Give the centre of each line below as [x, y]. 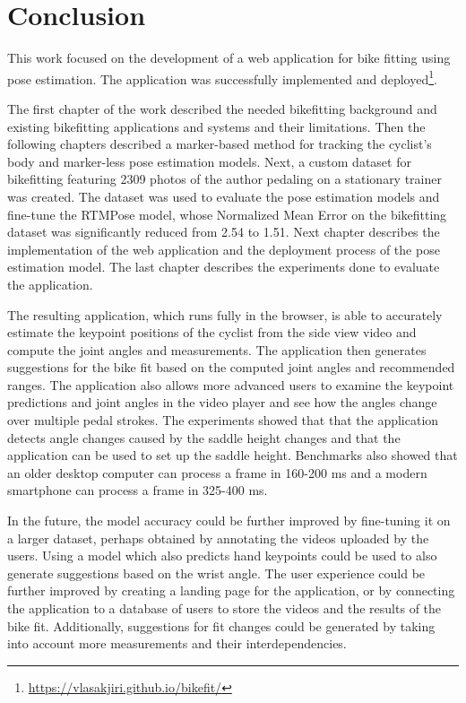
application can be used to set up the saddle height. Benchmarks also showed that [233, 455]
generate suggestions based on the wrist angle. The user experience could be [216, 573]
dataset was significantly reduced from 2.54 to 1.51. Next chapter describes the [224, 232]
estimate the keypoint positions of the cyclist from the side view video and [212, 332]
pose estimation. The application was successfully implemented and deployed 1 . [222, 77]
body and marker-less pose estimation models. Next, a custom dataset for [209, 161]
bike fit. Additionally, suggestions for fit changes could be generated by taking [221, 625]
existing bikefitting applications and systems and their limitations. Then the [216, 126]
